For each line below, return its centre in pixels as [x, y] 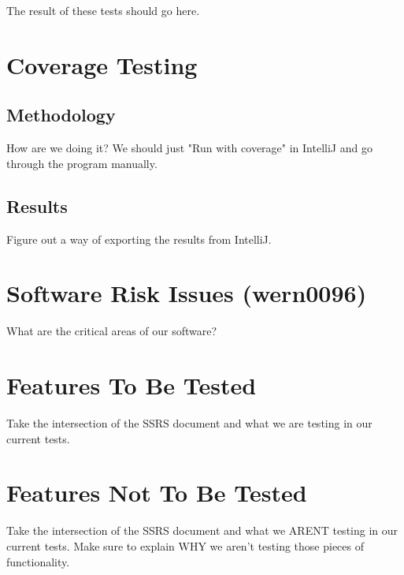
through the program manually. [82, 163]
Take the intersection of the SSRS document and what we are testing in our [189, 423]
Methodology [61, 115]
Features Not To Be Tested [157, 493]
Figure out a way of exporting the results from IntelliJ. [139, 239]
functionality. [38, 561]
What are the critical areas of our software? [112, 331]
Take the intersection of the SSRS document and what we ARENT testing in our [202, 530]
